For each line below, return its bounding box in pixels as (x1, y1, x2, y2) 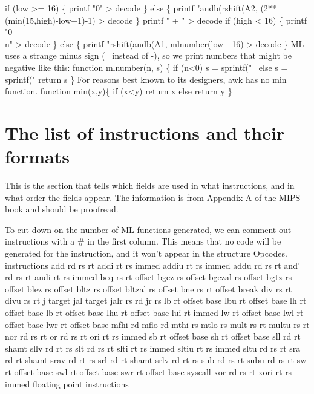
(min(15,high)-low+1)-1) (5, 13, 96, 26)
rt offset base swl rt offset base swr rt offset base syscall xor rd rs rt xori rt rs (5, 365, 292, 378)
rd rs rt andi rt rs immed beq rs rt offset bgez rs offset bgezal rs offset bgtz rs (5, 271, 292, 283)
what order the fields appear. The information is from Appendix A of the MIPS (5, 191, 301, 203)
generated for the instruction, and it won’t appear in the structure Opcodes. (5, 247, 287, 260)
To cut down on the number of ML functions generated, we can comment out (5, 223, 292, 235)
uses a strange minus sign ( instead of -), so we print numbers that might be (5, 49, 292, 62)
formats (5, 144, 70, 169)
